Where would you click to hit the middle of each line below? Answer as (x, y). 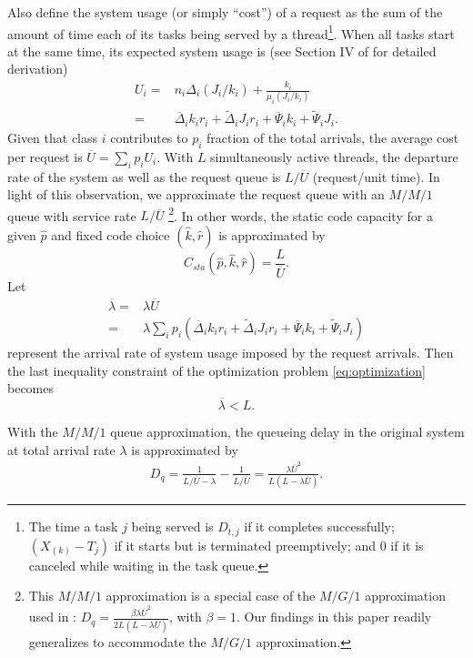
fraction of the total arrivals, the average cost (333, 137)
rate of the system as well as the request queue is (144, 176)
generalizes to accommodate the (117, 641)
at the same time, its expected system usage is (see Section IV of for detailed (222, 51)
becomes (31, 388)
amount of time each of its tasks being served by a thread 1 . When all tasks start (231, 32)
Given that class (53, 137)
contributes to (149, 137)
